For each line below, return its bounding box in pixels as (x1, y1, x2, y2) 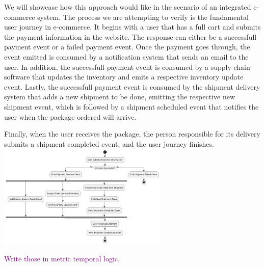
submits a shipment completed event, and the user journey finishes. (4, 138, 214, 149)
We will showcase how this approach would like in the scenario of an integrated (4, 2, 251, 12)
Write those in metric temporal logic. (4, 253, 120, 263)
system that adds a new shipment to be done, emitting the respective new (4, 91, 235, 102)
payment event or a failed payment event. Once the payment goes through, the (4, 41, 250, 52)
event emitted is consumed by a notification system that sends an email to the (4, 51, 249, 62)
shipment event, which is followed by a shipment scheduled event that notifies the (4, 101, 259, 112)
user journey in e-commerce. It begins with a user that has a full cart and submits (4, 21, 261, 32)
